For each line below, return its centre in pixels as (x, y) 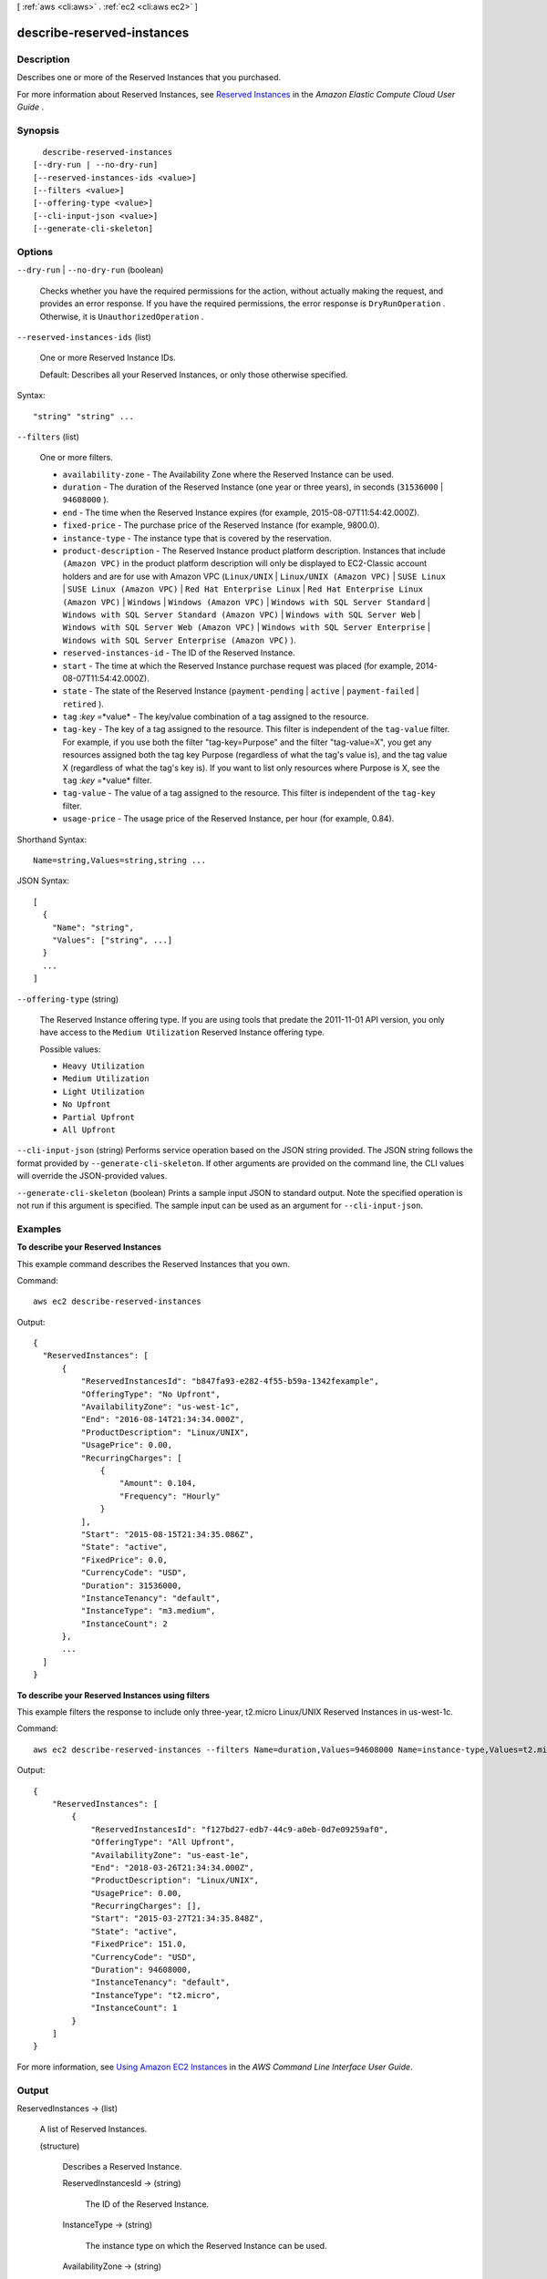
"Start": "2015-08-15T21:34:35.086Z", (167, 1534)
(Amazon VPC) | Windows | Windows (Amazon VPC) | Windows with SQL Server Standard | (246, 602)
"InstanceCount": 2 (124, 1624)
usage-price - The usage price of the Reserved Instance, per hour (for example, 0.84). (228, 819)
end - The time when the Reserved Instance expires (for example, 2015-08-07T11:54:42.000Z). (241, 512)
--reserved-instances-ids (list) (84, 336)
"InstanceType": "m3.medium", (148, 1611)
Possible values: (70, 1049)
